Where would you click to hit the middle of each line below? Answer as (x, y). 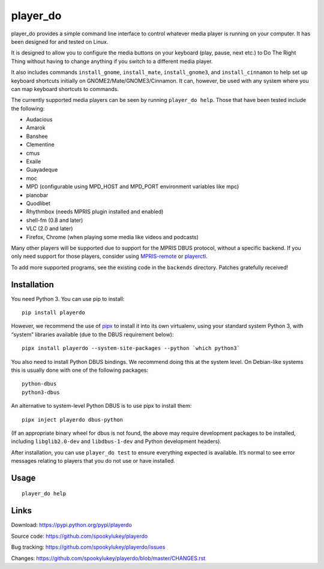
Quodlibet (38, 203)
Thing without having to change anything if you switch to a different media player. (112, 61)
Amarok (36, 128)
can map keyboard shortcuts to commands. (65, 89)
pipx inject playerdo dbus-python (72, 419)
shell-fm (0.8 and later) (55, 220)
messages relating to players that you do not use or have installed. (93, 461)
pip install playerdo (53, 313)
